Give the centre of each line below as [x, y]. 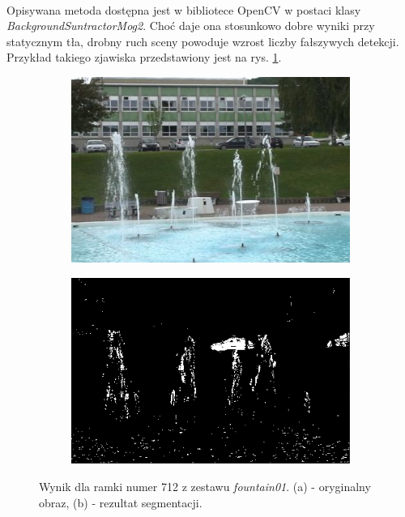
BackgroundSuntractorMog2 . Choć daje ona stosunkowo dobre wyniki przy [191, 26]
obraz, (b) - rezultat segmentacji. [121, 502]
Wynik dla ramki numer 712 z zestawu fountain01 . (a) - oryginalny [205, 487]
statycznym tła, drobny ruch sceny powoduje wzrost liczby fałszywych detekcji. [203, 41]
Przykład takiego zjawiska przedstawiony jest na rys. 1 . [144, 57]
